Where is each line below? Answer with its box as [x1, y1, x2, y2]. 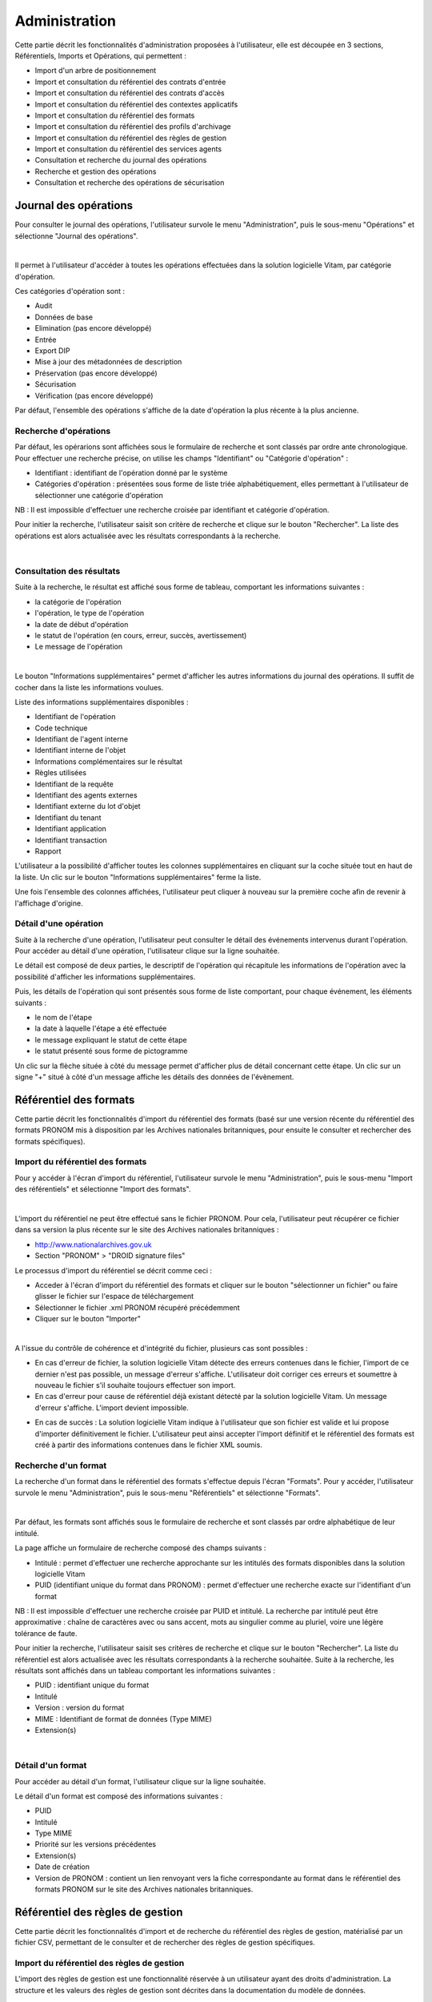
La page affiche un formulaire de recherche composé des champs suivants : [14, 1543, 266, 1553]
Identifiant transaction [34, 835, 107, 845]
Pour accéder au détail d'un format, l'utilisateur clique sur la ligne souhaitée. [14, 1776, 266, 1786]
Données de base [34, 312, 94, 322]
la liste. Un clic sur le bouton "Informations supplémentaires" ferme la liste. [14, 872, 262, 882]
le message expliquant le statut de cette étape [34, 1035, 187, 1044]
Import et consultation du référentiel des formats [34, 111, 195, 120]
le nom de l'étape [34, 1013, 92, 1023]
